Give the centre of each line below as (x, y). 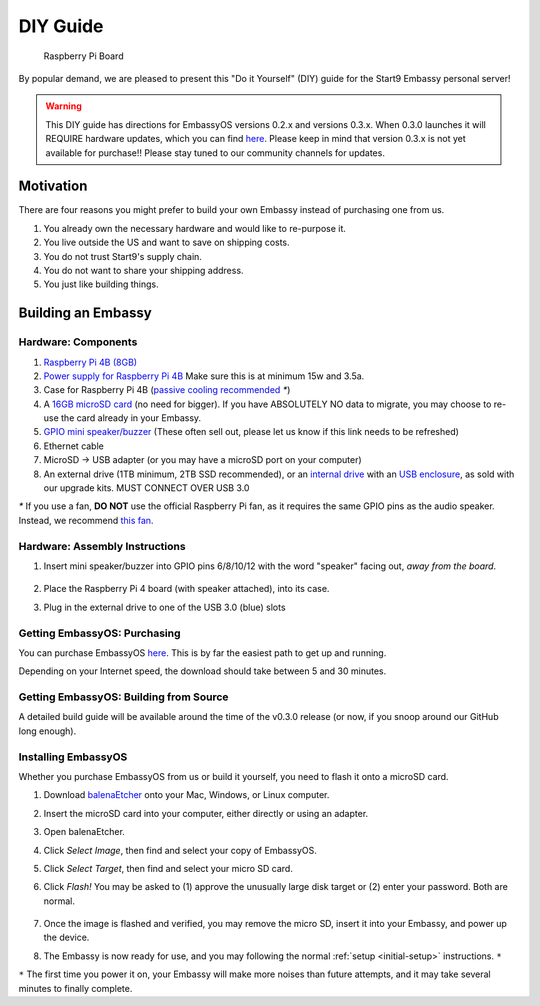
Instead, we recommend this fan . (86, 520)
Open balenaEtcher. (84, 832)
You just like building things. (101, 284)
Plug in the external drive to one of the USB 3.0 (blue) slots (164, 607)
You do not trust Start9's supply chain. (122, 256)
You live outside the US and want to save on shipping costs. (166, 242)
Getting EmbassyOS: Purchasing (99, 633)
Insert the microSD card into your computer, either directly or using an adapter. (206, 813)
